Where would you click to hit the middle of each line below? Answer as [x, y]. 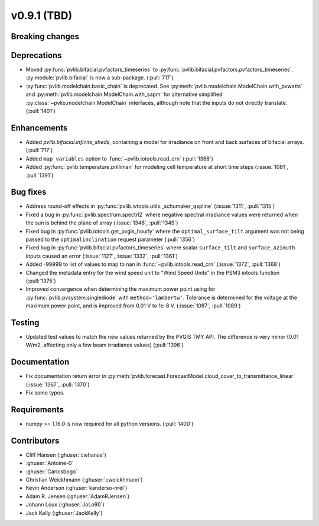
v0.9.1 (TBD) [42, 15]
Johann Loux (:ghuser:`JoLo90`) [65, 505]
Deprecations [36, 55]
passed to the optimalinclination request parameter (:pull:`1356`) [110, 239]
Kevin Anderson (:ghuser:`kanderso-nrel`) [77, 488]
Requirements [38, 410]
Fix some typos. [45, 393]
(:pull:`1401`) [41, 111]
